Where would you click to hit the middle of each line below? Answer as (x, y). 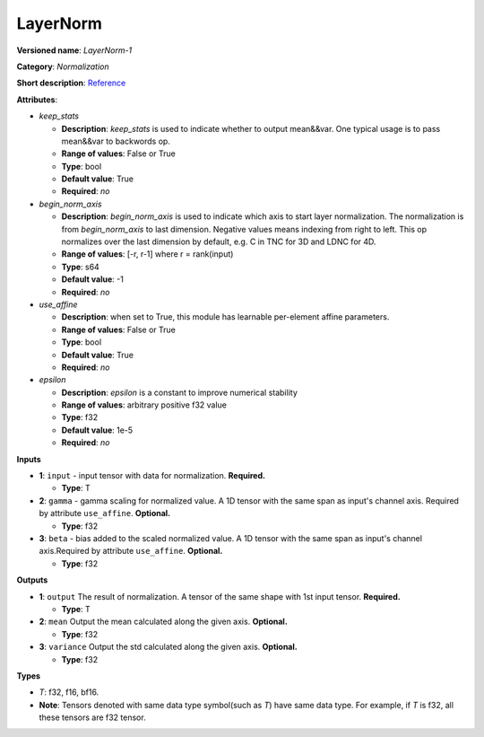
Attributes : (37, 100)
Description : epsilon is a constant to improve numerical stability (179, 392)
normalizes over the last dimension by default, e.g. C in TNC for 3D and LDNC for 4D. (219, 241)
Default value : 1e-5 (97, 430)
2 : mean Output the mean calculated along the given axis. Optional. (164, 622)
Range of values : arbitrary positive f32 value (144, 405)
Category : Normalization (63, 66)
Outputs (32, 580)
